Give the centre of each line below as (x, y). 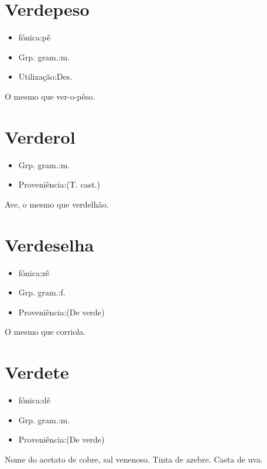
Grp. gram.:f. (42, 292)
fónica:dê (34, 400)
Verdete (37, 372)
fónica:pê (35, 37)
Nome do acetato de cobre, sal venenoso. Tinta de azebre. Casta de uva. (134, 459)
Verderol (40, 136)
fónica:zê (34, 272)
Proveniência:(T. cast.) (59, 184)
